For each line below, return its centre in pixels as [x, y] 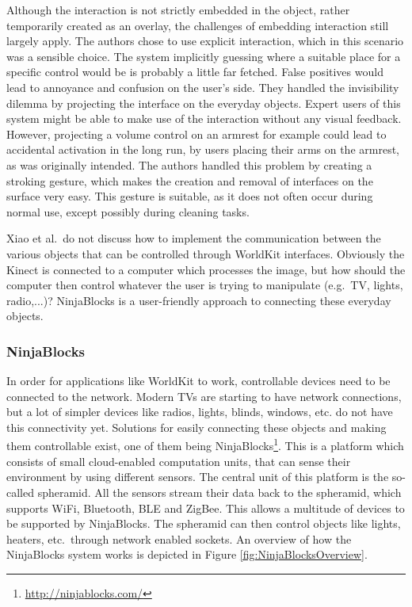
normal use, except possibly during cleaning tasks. [128, 211]
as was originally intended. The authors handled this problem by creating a [189, 164]
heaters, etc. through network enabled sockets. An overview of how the [179, 538]
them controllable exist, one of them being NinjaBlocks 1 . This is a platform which [205, 445]
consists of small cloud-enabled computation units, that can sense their [179, 461]
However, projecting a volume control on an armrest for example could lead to [196, 134]
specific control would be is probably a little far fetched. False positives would [195, 72]
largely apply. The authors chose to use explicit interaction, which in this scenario [205, 41]
